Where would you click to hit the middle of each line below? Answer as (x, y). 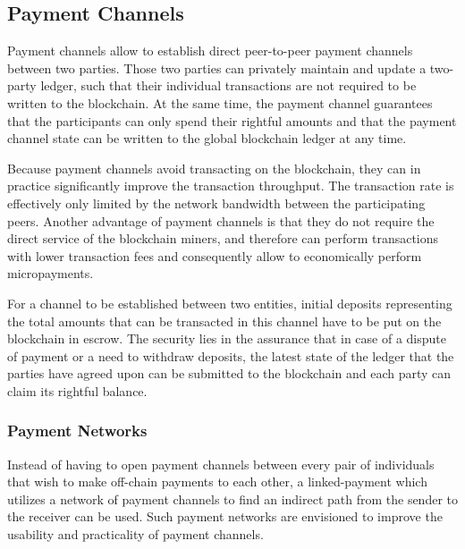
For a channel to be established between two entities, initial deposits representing (230, 303)
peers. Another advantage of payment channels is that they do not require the (221, 220)
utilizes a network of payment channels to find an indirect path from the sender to (232, 498)
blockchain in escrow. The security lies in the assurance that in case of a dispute (227, 338)
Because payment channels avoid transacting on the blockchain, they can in (214, 168)
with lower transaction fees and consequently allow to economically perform (215, 255)
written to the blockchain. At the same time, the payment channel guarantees (220, 102)
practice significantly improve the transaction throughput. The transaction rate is (231, 186)
